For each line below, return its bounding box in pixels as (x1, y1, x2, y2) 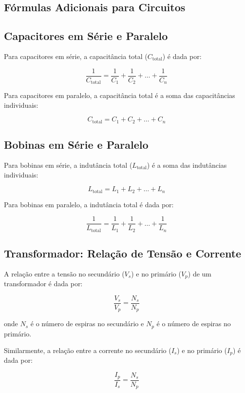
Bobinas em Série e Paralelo (4, 137, 149, 152)
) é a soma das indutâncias (147, 159, 227, 170)
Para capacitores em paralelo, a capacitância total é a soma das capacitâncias (4, 90, 235, 100)
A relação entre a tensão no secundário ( (4, 268, 125, 278)
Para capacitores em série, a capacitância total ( (4, 51, 148, 61)
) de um (188, 268, 211, 278)
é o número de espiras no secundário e (30, 318, 144, 329)
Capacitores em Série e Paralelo (4, 28, 168, 43)
